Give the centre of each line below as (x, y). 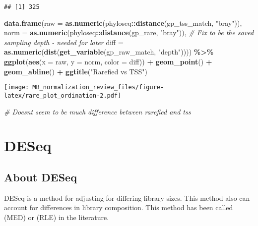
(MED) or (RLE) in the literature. (57, 217)
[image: (17, 87)
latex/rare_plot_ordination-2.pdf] (63, 95)
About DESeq (40, 177)
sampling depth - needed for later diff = (64, 42)
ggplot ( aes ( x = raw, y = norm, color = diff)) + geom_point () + (108, 62)
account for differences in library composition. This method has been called (119, 207)
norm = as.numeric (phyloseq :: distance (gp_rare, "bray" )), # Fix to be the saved (129, 32)
